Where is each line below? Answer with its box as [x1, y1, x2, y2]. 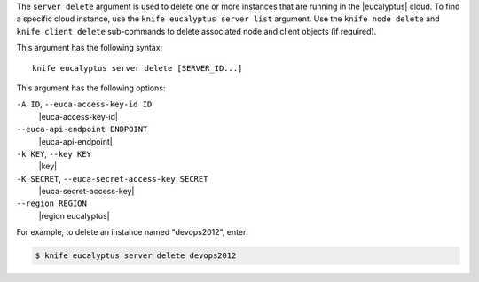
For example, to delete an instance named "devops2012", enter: [16, 227, 248, 238]
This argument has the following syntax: [16, 43, 163, 53]
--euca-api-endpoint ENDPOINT [16, 124, 148, 135]
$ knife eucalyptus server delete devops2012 [35, 251, 237, 261]
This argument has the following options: [16, 82, 166, 93]
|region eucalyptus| [38, 210, 110, 221]
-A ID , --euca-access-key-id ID [16, 98, 153, 110]
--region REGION [16, 199, 88, 208]
